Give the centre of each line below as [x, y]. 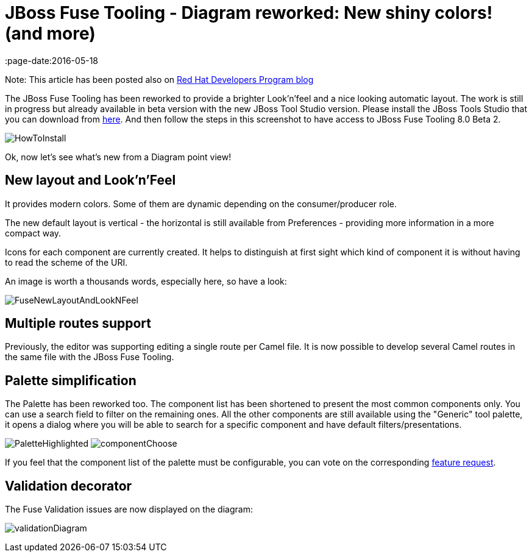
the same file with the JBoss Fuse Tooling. [90, 357]
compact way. [33, 233]
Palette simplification [71, 380]
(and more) [50, 34]
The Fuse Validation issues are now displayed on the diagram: [129, 509]
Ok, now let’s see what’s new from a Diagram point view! [118, 157]
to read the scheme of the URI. [66, 262]
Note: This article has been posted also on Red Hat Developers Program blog [159, 79]
